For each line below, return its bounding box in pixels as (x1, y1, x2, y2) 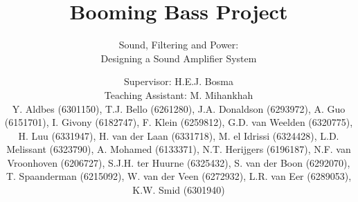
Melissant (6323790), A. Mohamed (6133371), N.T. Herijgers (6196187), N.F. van (6, 142, 351, 156)
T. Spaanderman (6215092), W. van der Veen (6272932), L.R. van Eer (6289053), (6, 169, 352, 183)
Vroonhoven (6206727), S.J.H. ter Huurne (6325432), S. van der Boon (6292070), (7, 155, 350, 169)
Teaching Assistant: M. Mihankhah (104, 87, 253, 102)
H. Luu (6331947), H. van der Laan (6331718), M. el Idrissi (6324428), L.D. (18, 128, 339, 143)
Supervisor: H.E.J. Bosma (124, 74, 233, 89)
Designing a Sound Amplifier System (100, 50, 257, 65)
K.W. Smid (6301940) (132, 183, 225, 197)
